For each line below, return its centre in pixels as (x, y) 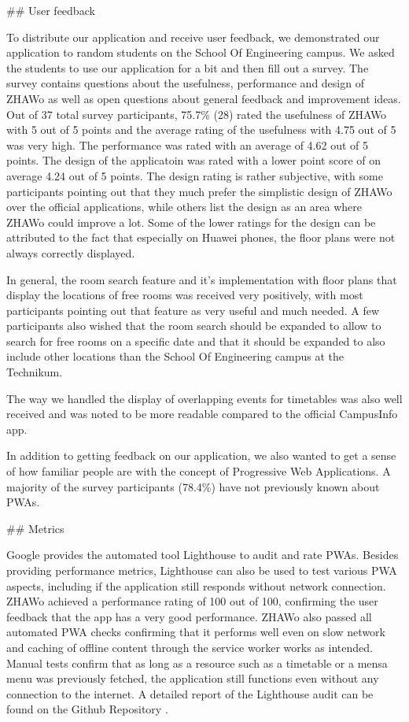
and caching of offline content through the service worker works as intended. (190, 647)
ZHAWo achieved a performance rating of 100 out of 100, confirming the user (192, 601)
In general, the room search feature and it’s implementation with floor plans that (202, 279)
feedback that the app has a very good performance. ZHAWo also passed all (189, 616)
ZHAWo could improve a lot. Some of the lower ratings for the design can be (191, 222)
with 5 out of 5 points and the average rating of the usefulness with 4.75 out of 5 (201, 130)
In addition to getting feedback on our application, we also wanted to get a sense (201, 455)
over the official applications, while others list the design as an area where (184, 207)
